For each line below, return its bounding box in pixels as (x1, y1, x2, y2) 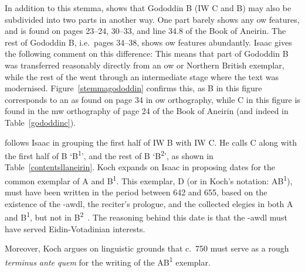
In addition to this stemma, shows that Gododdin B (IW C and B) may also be (5, 2, 292, 13)
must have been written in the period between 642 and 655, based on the (5, 186, 267, 198)
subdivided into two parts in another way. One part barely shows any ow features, (5, 13, 300, 25)
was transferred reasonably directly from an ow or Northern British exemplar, (5, 58, 284, 71)
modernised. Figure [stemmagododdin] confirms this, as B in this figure (5, 82, 262, 94)
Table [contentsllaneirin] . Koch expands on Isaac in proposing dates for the (5, 161, 275, 173)
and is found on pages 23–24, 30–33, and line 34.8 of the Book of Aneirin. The (5, 25, 286, 37)
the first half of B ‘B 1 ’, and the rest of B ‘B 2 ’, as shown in (5, 148, 213, 161)
